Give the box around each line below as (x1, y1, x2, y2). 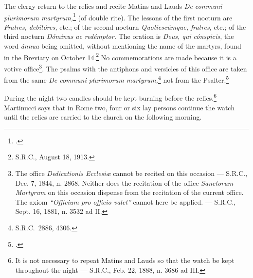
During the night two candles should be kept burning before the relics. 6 (4, 91, 217, 103)
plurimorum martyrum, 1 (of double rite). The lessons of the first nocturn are (4, 11, 233, 22)
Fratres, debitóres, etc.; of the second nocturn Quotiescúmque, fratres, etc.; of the (4, 21, 246, 32)
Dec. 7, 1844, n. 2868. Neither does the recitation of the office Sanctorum (15, 177, 234, 188)
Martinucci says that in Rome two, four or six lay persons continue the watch (4, 102, 235, 112)
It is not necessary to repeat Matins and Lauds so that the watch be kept (15, 255, 235, 265)
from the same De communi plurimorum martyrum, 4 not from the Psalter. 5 (4, 73, 229, 85)
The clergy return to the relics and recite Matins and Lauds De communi (4, 1, 222, 11)
